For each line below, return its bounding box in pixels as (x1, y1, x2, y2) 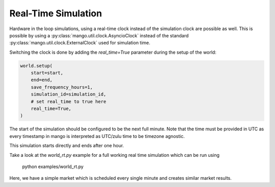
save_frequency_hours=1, (31, 84, 93, 90)
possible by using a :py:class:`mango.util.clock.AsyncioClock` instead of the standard (9, 32, 189, 38)
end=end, (31, 77, 53, 83)
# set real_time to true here (31, 99, 106, 104)
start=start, (31, 70, 64, 76)
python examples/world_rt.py (22, 163, 84, 170)
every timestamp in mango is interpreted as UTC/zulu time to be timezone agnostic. (9, 133, 185, 139)
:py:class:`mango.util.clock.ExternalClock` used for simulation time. (9, 40, 150, 46)
